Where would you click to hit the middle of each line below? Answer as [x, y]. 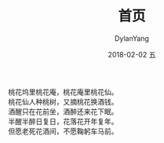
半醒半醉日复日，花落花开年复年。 [63, 121]
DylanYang [132, 38]
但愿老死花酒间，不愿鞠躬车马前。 [63, 131]
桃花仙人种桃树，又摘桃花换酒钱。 [63, 101]
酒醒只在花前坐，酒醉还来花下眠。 [63, 112]
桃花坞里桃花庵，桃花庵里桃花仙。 [63, 92]
